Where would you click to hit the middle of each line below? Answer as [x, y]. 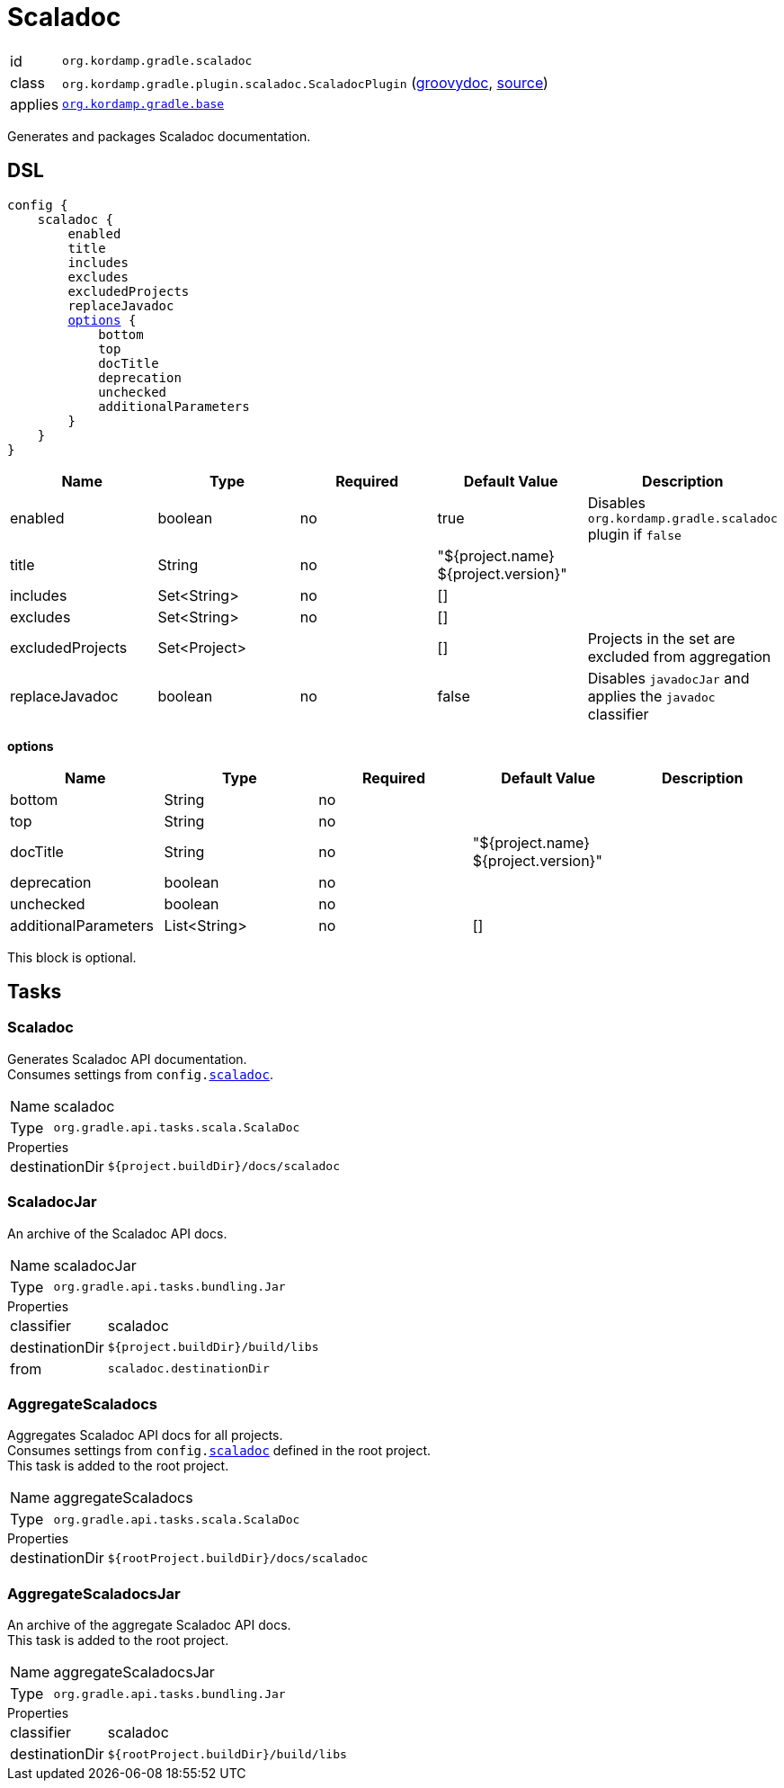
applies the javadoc [651, 696]
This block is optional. [72, 957]
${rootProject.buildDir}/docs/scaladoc [238, 1558]
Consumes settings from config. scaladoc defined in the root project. [219, 1451]
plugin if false [634, 534]
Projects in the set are [661, 638]
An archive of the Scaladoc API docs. [117, 1233]
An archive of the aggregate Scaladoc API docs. [149, 1625]
